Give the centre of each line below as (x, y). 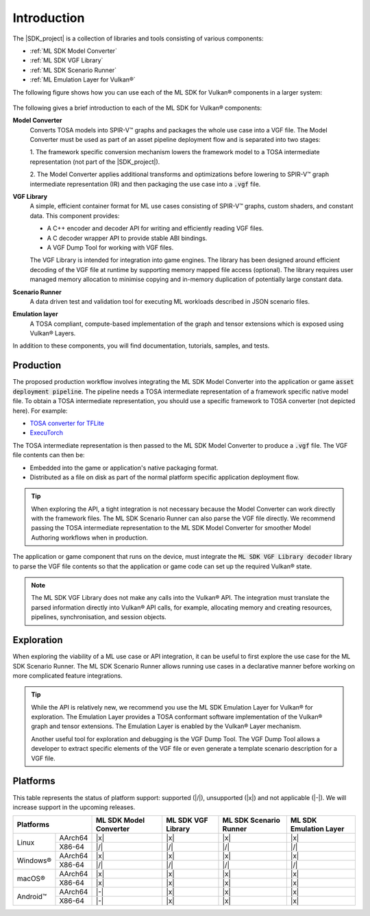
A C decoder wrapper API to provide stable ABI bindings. (127, 238)
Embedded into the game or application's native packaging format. (124, 468)
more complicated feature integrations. (67, 675)
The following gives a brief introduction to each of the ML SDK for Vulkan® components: (137, 108)
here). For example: (40, 411)
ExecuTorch (47, 433)
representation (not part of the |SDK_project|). (95, 162)
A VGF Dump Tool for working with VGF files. (110, 248)
